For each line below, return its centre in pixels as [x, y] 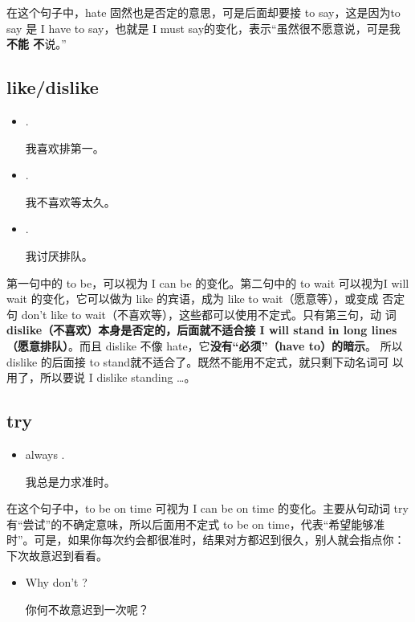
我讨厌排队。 [59, 255]
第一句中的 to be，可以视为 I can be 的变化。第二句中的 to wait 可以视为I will [208, 282]
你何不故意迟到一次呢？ [87, 610]
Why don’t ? [56, 582]
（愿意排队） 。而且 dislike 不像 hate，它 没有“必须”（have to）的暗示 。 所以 [205, 345]
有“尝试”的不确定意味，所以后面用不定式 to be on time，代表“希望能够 [190, 524]
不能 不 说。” [37, 44]
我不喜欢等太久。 [70, 201]
